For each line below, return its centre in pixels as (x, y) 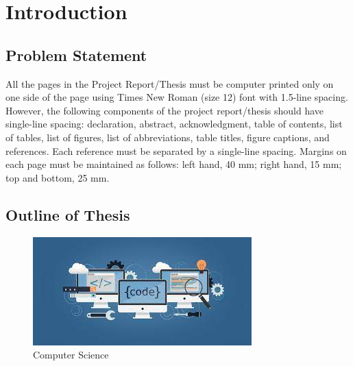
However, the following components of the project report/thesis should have (165, 110)
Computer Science (71, 355)
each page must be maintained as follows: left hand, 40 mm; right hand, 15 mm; (174, 164)
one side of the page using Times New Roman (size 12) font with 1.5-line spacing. (177, 97)
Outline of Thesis (68, 214)
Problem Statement (76, 54)
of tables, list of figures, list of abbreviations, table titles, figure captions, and (168, 137)
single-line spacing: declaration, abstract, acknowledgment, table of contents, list (174, 124)
